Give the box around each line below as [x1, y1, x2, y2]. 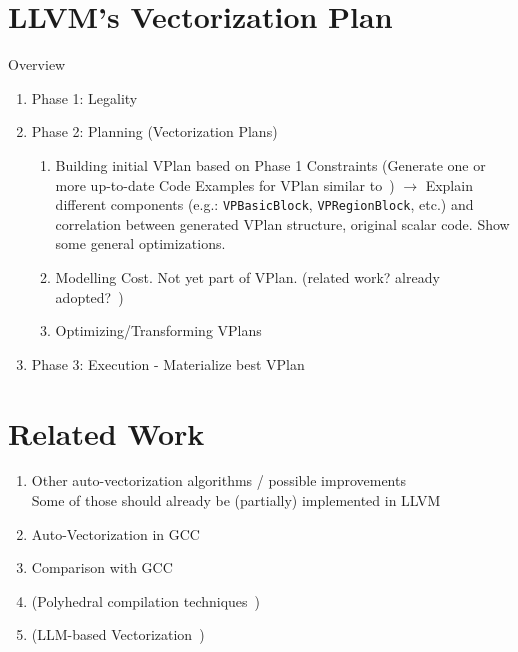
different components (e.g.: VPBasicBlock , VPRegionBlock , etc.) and [55, 194, 474, 215]
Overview [8, 54, 66, 75]
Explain [425, 174, 473, 195]
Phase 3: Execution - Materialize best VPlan [31, 353, 305, 374]
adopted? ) [55, 286, 124, 307]
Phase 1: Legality [31, 87, 138, 108]
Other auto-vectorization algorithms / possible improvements [31, 470, 406, 491]
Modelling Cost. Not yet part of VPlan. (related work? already [55, 266, 440, 287]
